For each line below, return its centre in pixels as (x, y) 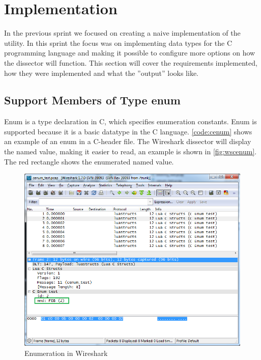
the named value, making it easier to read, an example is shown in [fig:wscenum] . (130, 151)
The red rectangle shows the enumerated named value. (89, 161)
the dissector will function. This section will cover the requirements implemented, (131, 62)
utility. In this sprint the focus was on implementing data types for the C (118, 43)
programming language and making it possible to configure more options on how (130, 53)
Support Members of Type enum (92, 100)
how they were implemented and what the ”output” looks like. (101, 73)
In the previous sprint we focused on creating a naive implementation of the (122, 33)
